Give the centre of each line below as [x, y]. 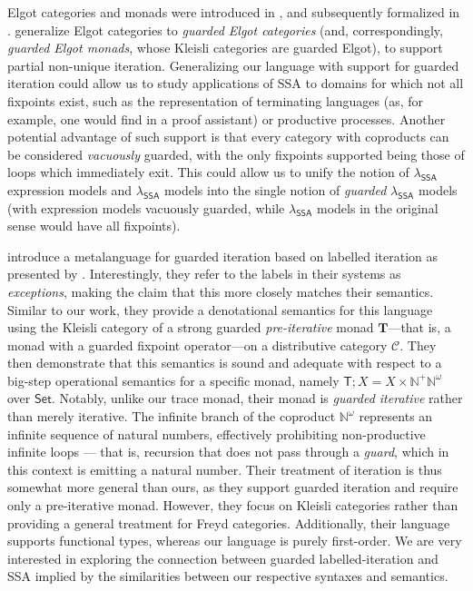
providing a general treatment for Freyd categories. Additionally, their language [229, 522]
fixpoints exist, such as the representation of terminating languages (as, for [216, 100]
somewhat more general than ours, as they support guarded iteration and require [233, 487]
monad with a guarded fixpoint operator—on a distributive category [197, 345]
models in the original [378, 207]
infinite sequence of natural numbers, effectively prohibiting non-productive [217, 433]
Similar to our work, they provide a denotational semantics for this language [220, 309]
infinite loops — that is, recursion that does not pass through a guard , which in [228, 452]
